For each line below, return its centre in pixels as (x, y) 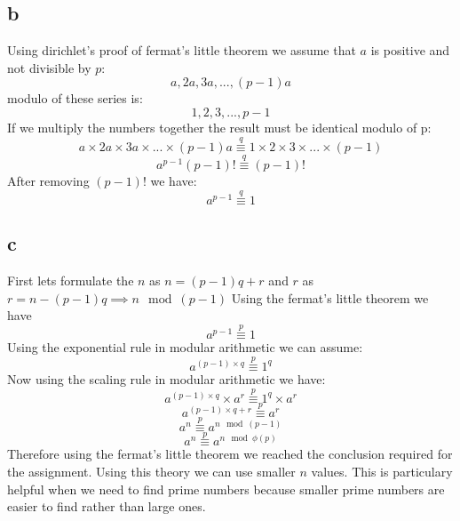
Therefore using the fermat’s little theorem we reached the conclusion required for (230, 454)
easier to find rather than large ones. (107, 506)
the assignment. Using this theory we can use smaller (151, 471)
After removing (48, 181)
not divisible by (49, 67)
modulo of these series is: (75, 98)
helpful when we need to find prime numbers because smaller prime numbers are (226, 489)
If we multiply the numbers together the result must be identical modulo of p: (219, 127)
